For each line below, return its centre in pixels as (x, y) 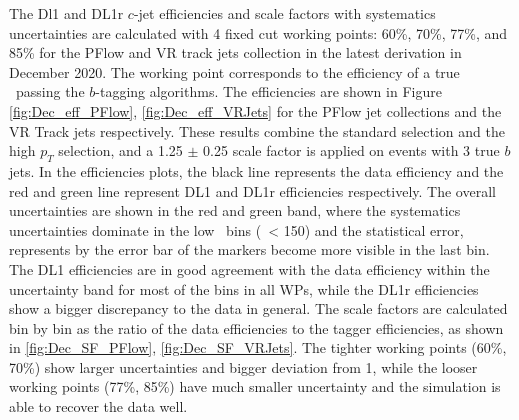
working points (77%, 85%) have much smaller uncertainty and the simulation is (255, 386)
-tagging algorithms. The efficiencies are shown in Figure (268, 91)
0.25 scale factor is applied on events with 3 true (351, 150)
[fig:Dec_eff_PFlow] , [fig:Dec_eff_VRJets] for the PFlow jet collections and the (255, 110)
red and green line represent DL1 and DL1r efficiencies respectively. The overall (252, 190)
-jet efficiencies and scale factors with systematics (284, 13)
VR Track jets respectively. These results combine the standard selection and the (257, 130)
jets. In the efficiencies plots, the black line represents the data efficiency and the (256, 170)
